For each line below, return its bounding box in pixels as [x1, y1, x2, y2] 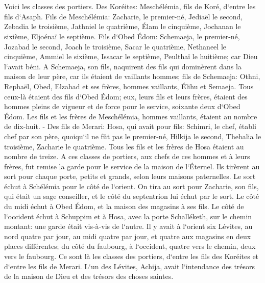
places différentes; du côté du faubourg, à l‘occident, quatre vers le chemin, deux [4, 241, 256, 251]
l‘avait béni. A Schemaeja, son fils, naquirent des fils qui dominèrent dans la [4, 61, 242, 71]
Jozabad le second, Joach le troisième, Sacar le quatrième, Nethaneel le [4, 41, 226, 52]
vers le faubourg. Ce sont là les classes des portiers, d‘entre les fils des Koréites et [4, 251, 259, 262]
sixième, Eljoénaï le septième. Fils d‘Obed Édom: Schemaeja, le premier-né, [4, 31, 240, 41]
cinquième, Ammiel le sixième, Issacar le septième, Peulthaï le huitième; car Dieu [4, 51, 258, 62]
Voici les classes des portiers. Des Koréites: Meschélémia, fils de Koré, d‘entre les [4, 1, 256, 12]
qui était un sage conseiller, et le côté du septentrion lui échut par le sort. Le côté [4, 191, 259, 201]
